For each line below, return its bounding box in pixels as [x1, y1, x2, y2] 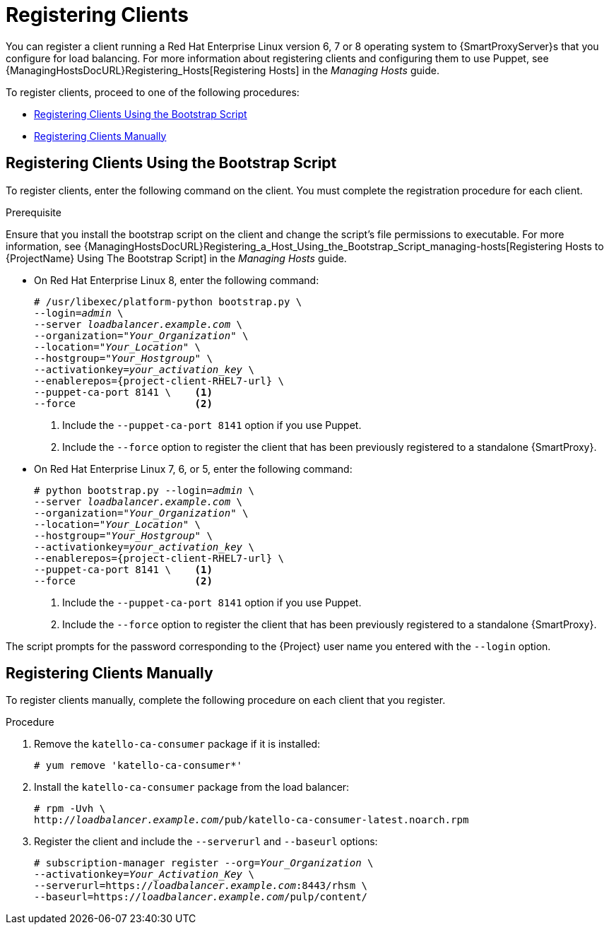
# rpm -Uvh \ [34, 803, 106, 815]
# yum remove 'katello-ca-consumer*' [34, 760, 243, 772]
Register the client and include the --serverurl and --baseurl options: [34, 835, 378, 848]
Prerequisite [6, 206, 61, 218]
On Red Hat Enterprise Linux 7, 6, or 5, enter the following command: [34, 462, 353, 475]
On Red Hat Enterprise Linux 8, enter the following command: [34, 273, 319, 286]
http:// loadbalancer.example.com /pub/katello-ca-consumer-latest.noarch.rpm [34, 814, 469, 826]
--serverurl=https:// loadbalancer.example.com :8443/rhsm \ [34, 880, 368, 892]
